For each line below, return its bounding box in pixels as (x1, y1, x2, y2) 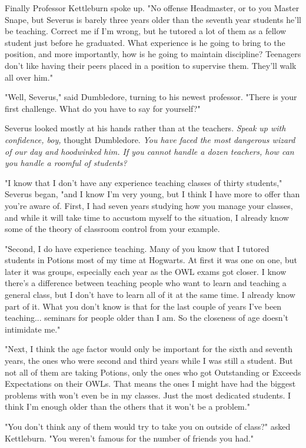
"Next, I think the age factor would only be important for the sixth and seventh (5, 343, 292, 355)
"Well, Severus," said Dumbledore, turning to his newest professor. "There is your (5, 91, 297, 103)
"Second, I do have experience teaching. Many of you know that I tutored (5, 242, 270, 254)
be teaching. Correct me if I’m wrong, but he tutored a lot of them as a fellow (5, 25, 287, 37)
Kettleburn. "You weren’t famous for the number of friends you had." (5, 432, 254, 444)
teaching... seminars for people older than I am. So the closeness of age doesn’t (5, 311, 288, 324)
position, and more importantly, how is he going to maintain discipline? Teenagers (5, 48, 301, 60)
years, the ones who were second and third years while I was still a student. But (5, 354, 293, 367)
